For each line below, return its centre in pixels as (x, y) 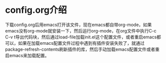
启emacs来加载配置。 (27, 55)
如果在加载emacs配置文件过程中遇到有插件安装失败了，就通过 (81, 43)
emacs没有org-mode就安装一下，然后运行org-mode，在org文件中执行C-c (81, 31)
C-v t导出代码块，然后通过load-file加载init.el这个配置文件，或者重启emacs (81, 37)
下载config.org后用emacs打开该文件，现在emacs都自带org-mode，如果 (79, 25)
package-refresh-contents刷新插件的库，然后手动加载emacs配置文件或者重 (83, 49)
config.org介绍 (36, 10)
